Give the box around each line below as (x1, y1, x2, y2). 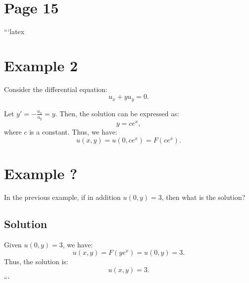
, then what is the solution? (161, 191, 246, 202)
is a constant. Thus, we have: (29, 127, 117, 137)
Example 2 (4, 55, 78, 75)
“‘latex (4, 26, 25, 37)
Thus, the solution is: (4, 256, 68, 267)
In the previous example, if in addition (4, 191, 121, 202)
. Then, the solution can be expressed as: (55, 108, 179, 118)
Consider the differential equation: (4, 84, 108, 94)
